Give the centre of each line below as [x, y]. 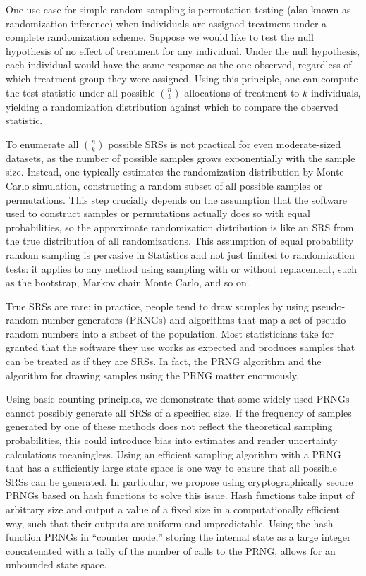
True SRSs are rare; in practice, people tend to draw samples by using [157, 306]
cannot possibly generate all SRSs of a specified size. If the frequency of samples [179, 412]
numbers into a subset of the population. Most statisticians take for [188, 333]
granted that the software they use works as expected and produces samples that [181, 347]
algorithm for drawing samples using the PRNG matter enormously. [152, 375]
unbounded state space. [56, 564]
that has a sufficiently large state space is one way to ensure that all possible [171, 468]
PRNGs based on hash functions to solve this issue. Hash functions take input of [180, 495]
